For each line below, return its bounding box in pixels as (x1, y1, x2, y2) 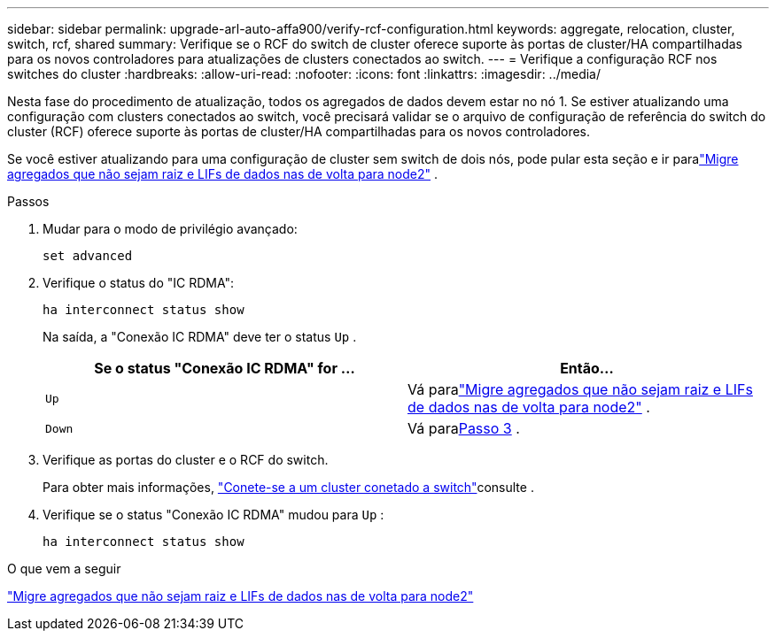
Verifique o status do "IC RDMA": (43, 275, 235, 290)
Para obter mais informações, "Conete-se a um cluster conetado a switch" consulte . (43, 480, 534, 495)
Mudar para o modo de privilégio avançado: (43, 221, 298, 236)
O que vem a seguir (7, 561, 121, 576)
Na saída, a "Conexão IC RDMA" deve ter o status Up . (43, 329, 357, 344)
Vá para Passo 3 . (407, 419, 520, 437)
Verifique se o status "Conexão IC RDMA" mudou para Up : (43, 507, 384, 522)
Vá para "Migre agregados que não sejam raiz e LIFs (407, 380, 753, 398)
